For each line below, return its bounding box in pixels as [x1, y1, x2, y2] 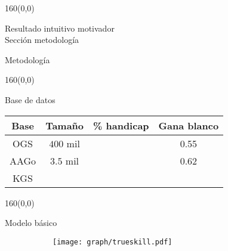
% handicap [93, 118, 149, 132]
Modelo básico [5, 216, 57, 229]
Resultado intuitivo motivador [5, 21, 115, 34]
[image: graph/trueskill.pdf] [53, 237, 172, 246]
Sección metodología [5, 33, 79, 46]
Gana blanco [158, 118, 219, 132]
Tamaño [45, 118, 84, 132]
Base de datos [5, 93, 56, 106]
